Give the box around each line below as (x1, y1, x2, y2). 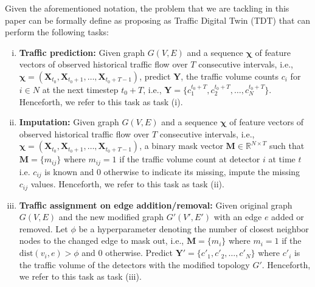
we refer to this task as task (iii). (19, 270, 142, 283)
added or (271, 210, 304, 223)
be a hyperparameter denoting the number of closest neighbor (78, 222, 309, 235)
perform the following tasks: (5, 26, 109, 38)
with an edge (213, 210, 262, 223)
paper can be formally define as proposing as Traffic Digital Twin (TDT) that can (5, 13, 311, 26)
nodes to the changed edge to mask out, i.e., (19, 234, 184, 247)
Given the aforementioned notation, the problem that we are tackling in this (5, 2, 289, 14)
